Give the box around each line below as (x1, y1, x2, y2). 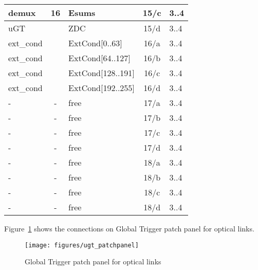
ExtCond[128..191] (68, 67, 135, 79)
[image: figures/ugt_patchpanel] (25, 241, 139, 249)
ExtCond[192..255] (68, 82, 135, 94)
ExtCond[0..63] (68, 37, 122, 49)
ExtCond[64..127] (68, 52, 131, 64)
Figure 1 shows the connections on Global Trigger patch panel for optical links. (4, 223, 254, 233)
